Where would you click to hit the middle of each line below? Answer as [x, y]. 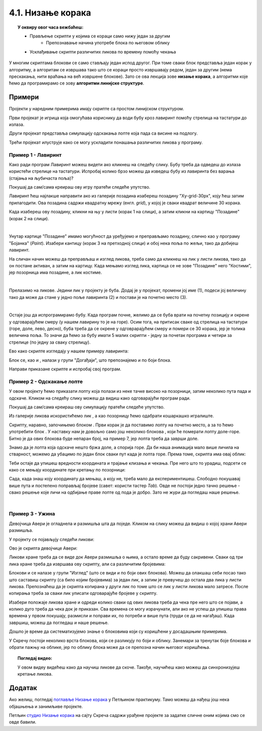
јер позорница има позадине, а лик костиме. [56, 273]
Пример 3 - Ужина [32, 514]
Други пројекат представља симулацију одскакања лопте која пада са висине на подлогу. [103, 133]
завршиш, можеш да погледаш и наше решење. [59, 623]
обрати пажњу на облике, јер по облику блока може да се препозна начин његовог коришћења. [110, 647]
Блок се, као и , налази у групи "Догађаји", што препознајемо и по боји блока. [90, 360]
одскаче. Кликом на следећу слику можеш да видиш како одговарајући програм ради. [100, 398]
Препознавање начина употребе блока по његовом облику [108, 43]
